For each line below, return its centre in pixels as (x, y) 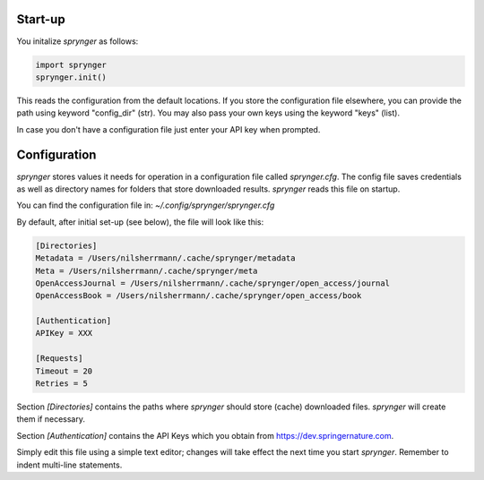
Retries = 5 (62, 384)
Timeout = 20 (64, 371)
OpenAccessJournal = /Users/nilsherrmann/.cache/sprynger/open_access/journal (212, 283)
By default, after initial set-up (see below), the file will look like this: (140, 222)
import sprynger (71, 64)
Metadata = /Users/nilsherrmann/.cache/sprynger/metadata (165, 258)
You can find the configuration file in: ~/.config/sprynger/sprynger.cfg (146, 205)
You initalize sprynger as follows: (78, 41)
